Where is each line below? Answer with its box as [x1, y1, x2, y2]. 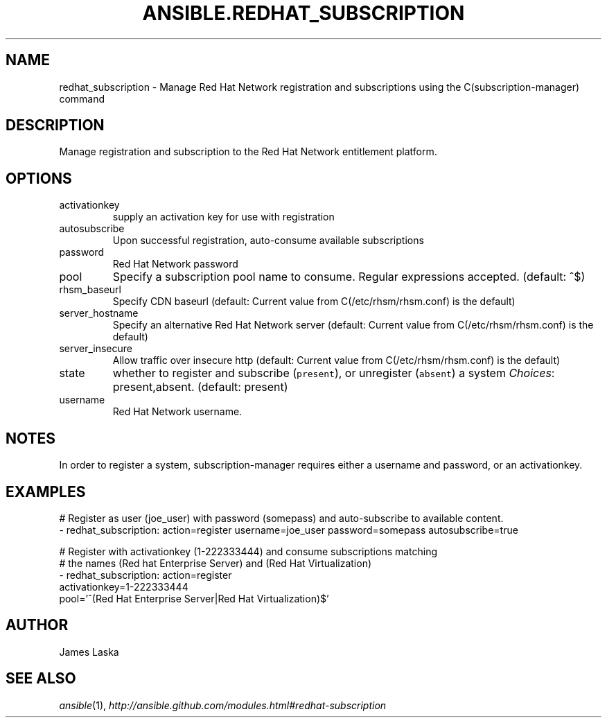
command [59, 92, 105, 105]
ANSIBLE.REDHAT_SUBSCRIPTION [142, 1, 465, 25]
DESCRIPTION [6, 116, 105, 134]
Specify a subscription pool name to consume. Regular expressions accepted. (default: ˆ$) [112, 270, 586, 284]
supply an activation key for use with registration [112, 211, 335, 223]
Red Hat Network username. [112, 406, 243, 418]
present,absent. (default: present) [112, 380, 288, 394]
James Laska [59, 645, 119, 658]
